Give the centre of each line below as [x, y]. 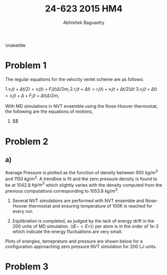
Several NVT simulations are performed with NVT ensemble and [78, 201]
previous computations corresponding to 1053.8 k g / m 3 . [62, 191]
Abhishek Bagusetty [84, 22]
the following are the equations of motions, [49, 112]
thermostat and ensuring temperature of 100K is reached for [90, 206]
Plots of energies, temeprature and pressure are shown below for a [74, 241]
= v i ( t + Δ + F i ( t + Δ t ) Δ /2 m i [32, 96]
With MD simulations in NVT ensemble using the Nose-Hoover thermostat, [82, 106]
